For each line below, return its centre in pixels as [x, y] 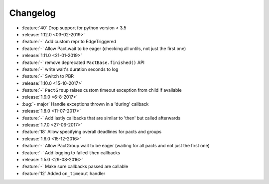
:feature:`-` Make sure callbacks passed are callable [75, 167]
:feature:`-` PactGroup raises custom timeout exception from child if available [102, 90]
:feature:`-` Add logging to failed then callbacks [71, 153]
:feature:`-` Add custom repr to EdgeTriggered [69, 42]
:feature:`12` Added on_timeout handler [64, 173]
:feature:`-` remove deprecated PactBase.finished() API [83, 62]
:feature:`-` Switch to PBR [48, 76]
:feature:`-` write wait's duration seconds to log [70, 69]
